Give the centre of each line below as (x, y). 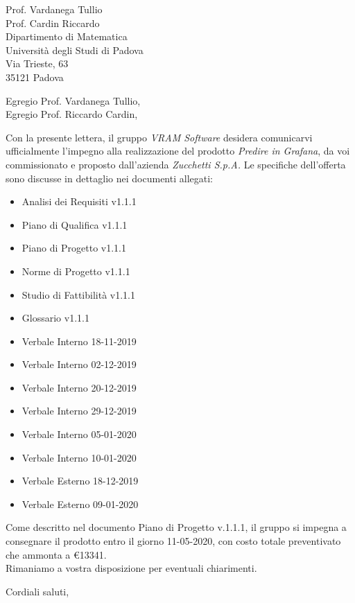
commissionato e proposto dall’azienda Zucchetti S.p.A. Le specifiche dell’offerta (176, 164)
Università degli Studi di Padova (75, 50)
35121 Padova (35, 77)
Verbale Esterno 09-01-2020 (80, 504)
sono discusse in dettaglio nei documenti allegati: (109, 178)
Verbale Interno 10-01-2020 (79, 457)
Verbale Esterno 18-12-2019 (80, 481)
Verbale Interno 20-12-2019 (79, 387)
